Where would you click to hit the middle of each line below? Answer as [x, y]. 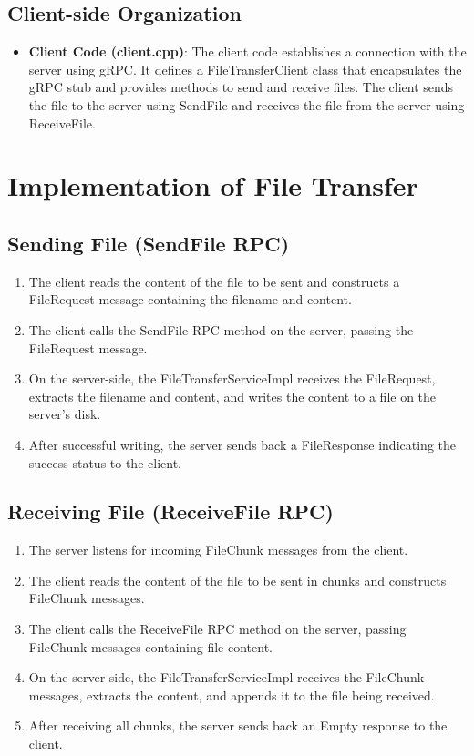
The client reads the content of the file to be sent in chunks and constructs [237, 580]
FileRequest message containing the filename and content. [190, 299]
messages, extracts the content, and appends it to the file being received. [232, 695]
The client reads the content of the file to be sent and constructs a [214, 281]
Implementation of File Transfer [213, 185]
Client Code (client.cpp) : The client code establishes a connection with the [247, 51]
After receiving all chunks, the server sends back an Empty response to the [238, 725]
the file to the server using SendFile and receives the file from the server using [247, 104]
